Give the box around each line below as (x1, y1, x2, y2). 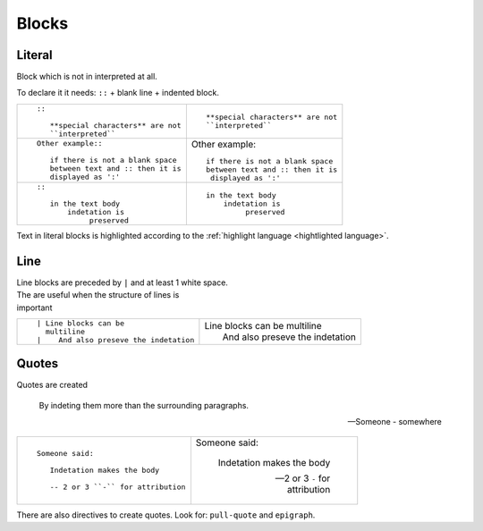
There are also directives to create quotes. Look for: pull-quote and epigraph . (16, 510, 316, 520)
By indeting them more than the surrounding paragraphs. (38, 400, 250, 410)
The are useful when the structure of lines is (16, 290, 180, 300)
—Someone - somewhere (347, 417, 442, 427)
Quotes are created (16, 380, 89, 391)
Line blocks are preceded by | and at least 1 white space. (16, 277, 228, 288)
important (16, 302, 53, 313)
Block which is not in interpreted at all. (16, 72, 158, 82)
